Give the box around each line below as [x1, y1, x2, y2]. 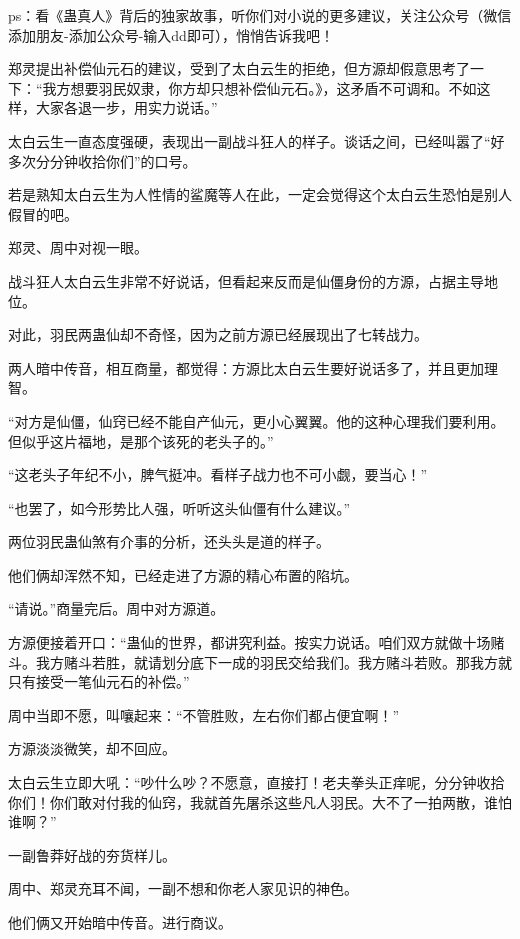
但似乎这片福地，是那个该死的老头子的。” [8, 430, 274, 451]
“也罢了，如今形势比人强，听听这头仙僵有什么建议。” [8, 497, 351, 518]
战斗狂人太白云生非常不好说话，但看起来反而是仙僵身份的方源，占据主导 [8, 270, 484, 291]
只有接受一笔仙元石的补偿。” [8, 671, 190, 692]
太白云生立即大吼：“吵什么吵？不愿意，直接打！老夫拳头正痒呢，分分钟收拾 [8, 772, 505, 793]
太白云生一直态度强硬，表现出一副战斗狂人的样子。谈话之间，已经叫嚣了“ [8, 130, 491, 151]
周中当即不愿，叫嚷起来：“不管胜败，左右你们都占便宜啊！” [8, 704, 400, 725]
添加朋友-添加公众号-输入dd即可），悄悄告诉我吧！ [8, 24, 334, 45]
